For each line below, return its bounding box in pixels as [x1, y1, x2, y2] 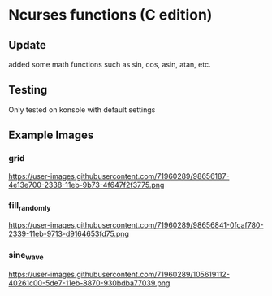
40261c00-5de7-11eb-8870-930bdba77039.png [8, 278, 171, 288]
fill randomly [8, 200, 51, 213]
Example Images [8, 128, 94, 142]
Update [8, 38, 47, 52]
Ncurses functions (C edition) [8, 6, 213, 24]
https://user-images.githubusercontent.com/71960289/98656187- [8, 171, 230, 181]
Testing [8, 83, 48, 97]
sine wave [8, 249, 44, 262]
